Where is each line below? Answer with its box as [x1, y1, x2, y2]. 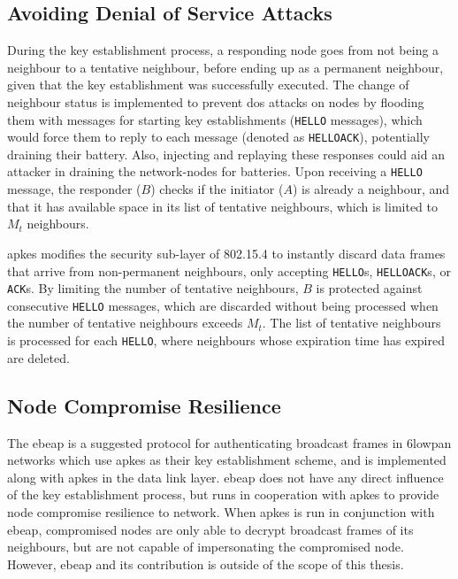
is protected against [316, 279, 423, 297]
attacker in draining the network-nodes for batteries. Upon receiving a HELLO [7, 162, 423, 181]
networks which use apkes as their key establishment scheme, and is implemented [7, 451, 447, 469]
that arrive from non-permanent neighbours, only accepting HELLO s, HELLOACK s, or [7, 261, 451, 280]
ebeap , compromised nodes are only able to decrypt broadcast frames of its [7, 520, 414, 538]
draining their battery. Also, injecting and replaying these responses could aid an [7, 144, 445, 163]
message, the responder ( [7, 180, 141, 198]
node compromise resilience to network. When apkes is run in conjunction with [7, 502, 435, 521]
